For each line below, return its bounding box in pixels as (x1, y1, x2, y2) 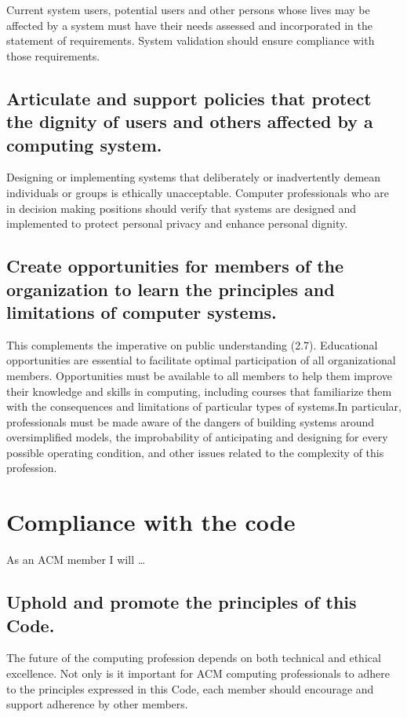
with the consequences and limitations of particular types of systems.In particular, (6, 398, 402, 415)
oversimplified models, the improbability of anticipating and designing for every (6, 429, 388, 445)
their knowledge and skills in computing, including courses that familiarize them (6, 382, 392, 399)
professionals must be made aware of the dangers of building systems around (6, 413, 374, 430)
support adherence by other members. (6, 696, 188, 712)
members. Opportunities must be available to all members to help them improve (6, 367, 392, 383)
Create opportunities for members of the (6, 254, 344, 278)
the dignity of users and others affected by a (6, 109, 373, 134)
